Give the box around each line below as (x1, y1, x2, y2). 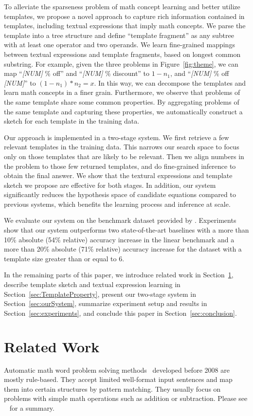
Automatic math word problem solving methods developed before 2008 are (4, 364, 230, 375)
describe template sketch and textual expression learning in (4, 279, 181, 289)
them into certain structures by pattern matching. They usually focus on (4, 383, 221, 394)
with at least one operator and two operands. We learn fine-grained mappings (4, 39, 235, 50)
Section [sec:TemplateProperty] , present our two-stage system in (4, 289, 197, 299)
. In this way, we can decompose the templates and (94, 77, 246, 88)
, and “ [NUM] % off (170, 68, 229, 78)
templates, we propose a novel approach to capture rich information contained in (4, 11, 245, 21)
